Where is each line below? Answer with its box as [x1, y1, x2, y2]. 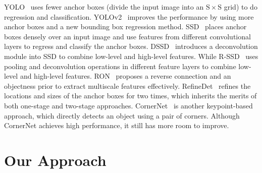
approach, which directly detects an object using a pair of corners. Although [4, 110, 240, 121]
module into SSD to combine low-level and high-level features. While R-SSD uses [4, 50, 258, 61]
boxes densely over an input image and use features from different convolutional [4, 31, 251, 41]
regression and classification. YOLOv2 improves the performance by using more [4, 11, 254, 22]
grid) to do [224, 2, 257, 12]
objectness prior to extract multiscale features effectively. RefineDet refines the [4, 80, 251, 91]
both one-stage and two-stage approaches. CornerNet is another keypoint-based [4, 100, 253, 110]
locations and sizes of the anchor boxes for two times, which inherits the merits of [4, 90, 257, 101]
